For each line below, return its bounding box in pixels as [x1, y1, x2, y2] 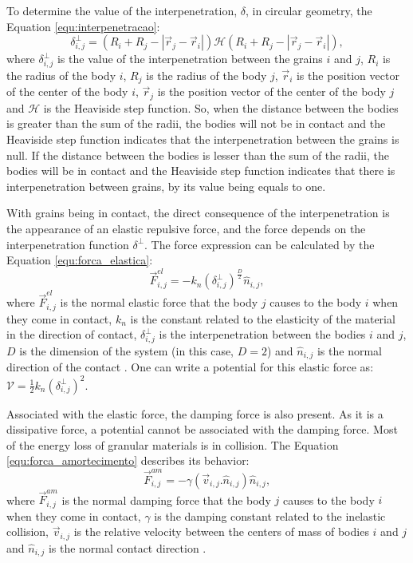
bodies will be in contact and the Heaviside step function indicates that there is [6, 162, 395, 179]
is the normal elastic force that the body [60, 294, 258, 311]
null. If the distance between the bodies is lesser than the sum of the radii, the [6, 146, 390, 163]
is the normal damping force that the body [61, 491, 271, 508]
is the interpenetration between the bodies [159, 326, 366, 343]
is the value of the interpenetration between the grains [57, 50, 323, 67]
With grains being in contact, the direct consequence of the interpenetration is [6, 204, 390, 221]
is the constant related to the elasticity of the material [130, 310, 395, 327]
